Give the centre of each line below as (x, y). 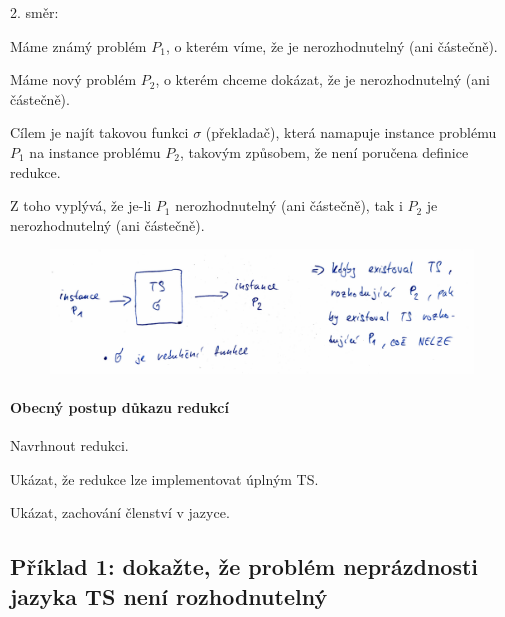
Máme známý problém (78, 45)
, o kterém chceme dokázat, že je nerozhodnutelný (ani (322, 79)
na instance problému (95, 151)
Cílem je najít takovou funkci (99, 132)
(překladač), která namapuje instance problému (351, 132)
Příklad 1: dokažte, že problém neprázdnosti (244, 566)
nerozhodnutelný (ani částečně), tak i (289, 205)
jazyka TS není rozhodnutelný (169, 595)
